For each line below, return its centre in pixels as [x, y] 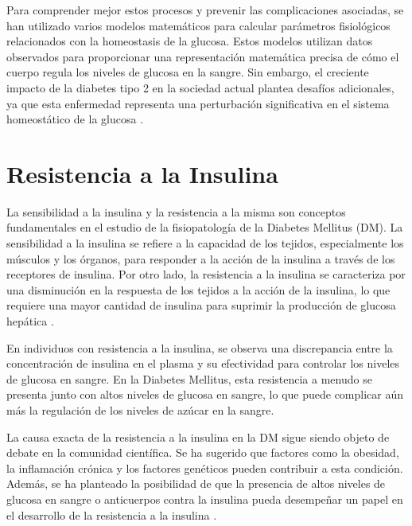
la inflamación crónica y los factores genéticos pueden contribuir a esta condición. [205, 468]
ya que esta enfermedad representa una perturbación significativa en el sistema [198, 103]
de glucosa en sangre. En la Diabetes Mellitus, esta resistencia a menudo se [189, 378]
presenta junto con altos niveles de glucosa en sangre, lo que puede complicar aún [205, 394]
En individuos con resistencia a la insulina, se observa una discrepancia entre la [200, 347]
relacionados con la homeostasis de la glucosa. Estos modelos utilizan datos [190, 41]
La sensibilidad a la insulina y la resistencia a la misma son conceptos [176, 211]
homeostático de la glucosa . [75, 119]
